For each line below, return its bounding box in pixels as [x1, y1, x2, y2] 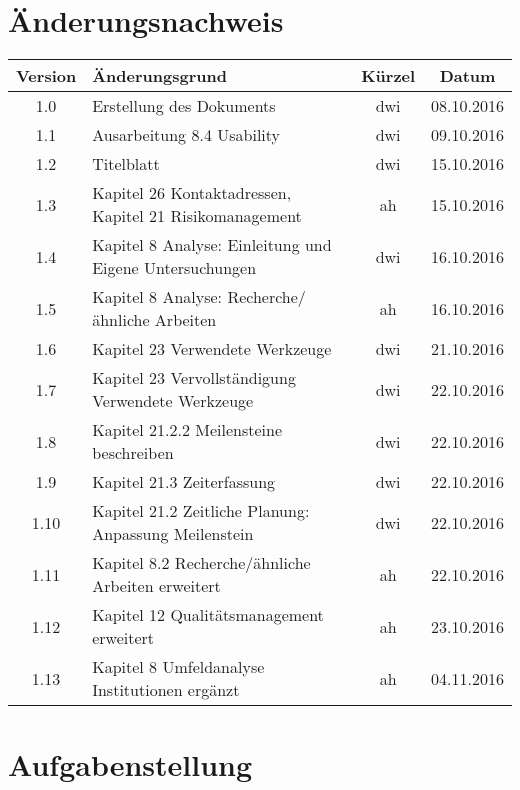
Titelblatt [92, 152, 160, 176]
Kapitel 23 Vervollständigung [92, 366, 296, 390]
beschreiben [92, 441, 174, 465]
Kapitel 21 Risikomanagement [92, 204, 302, 228]
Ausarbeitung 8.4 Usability [92, 123, 280, 147]
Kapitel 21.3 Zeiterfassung [92, 470, 276, 494]
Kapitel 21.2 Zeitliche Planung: [92, 499, 310, 523]
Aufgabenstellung [8, 744, 253, 785]
